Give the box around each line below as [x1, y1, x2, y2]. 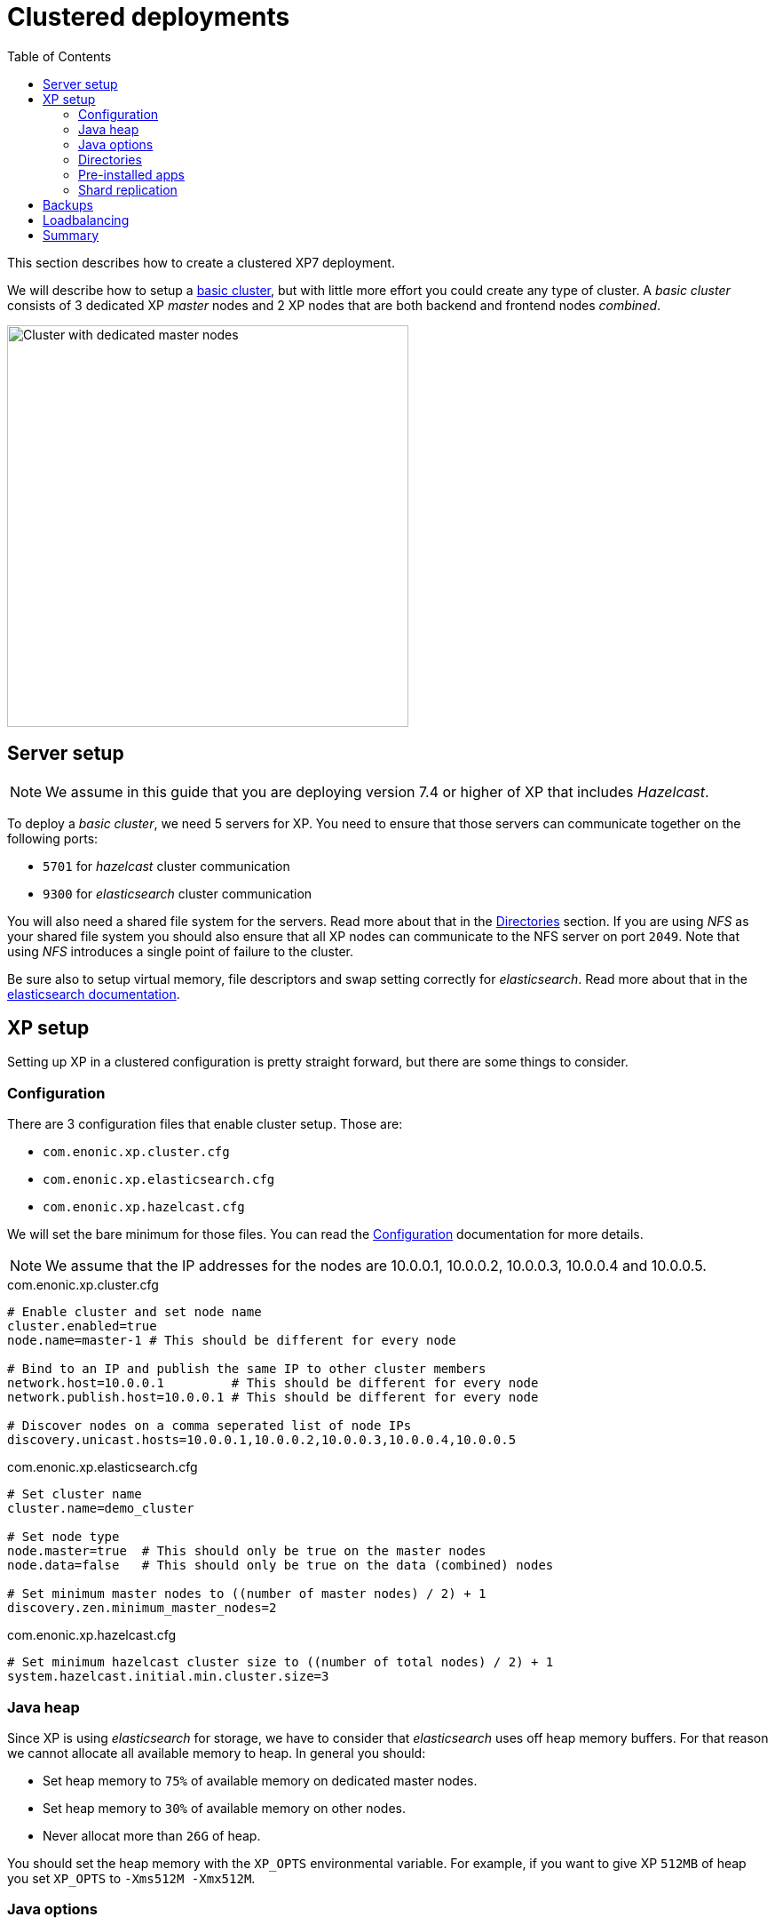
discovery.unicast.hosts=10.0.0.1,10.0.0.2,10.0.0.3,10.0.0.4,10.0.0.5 [7, 1433, 517, 1448]
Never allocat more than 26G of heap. [43, 1827, 261, 1843]
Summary [43, 227, 99, 243]
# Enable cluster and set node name [7, 1305, 262, 1320]
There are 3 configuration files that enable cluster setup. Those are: [7, 1116, 403, 1132]
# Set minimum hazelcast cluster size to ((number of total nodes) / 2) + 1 [7, 1655, 554, 1670]
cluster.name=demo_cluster [7, 1501, 194, 1516]
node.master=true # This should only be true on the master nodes [7, 1544, 486, 1559]
